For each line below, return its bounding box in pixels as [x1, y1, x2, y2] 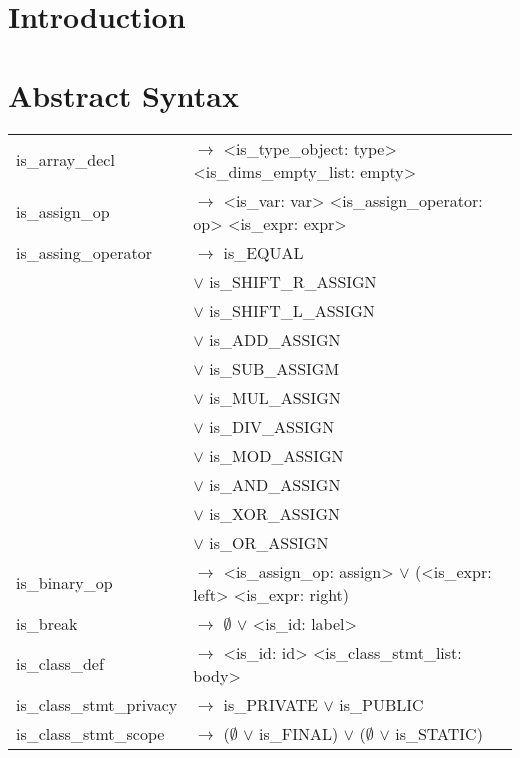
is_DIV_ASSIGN [209, 414, 335, 438]
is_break [16, 611, 78, 635]
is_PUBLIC [339, 692, 424, 716]
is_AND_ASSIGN [209, 472, 341, 496]
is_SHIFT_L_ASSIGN [209, 298, 375, 322]
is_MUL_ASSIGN [209, 385, 341, 409]
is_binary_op [16, 571, 113, 594]
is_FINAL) [259, 721, 339, 745]
